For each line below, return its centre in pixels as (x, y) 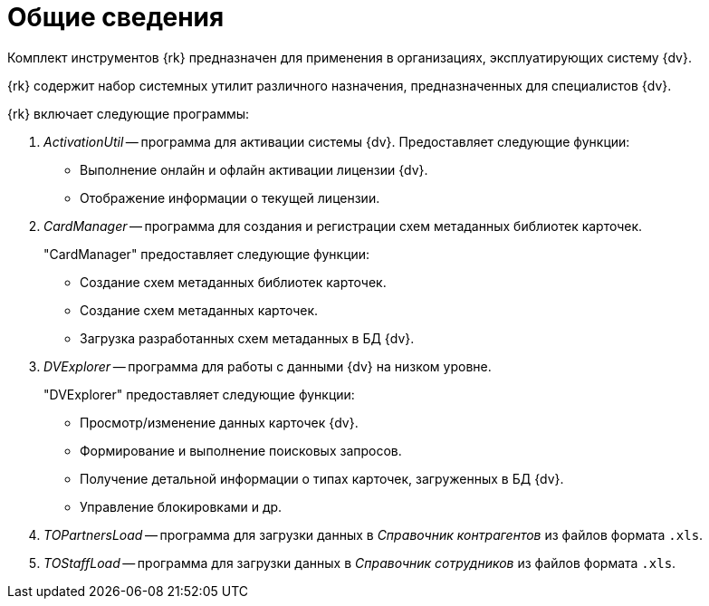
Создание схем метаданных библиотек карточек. (233, 282)
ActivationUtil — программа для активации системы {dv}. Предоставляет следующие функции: (337, 141)
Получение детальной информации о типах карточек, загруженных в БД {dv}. (322, 478)
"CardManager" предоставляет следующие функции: (207, 254)
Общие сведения (116, 17)
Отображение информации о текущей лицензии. (230, 197)
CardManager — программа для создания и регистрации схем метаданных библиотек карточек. (343, 226)
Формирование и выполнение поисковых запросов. (241, 450)
